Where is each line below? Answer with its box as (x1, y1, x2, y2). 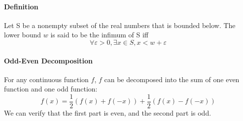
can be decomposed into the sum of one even (104, 74, 240, 84)
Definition (4, 1, 38, 11)
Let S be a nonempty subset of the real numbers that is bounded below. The (4, 20, 236, 30)
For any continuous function (4, 74, 89, 84)
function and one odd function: (4, 84, 98, 94)
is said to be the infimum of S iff (50, 30, 148, 40)
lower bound (4, 30, 41, 40)
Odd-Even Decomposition (4, 55, 93, 65)
